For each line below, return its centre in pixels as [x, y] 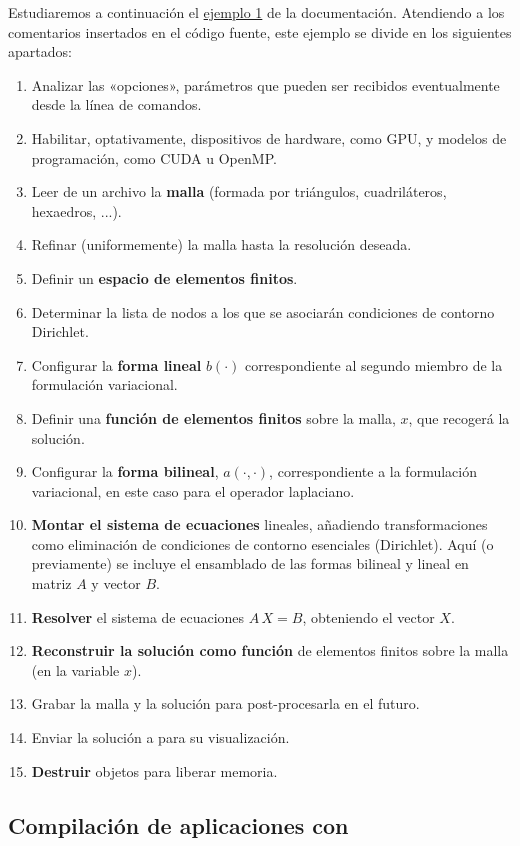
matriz [51, 583]
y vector [116, 583]
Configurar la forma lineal [116, 364]
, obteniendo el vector [368, 616]
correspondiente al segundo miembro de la [373, 364]
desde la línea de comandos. [116, 104]
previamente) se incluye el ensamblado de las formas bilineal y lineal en [250, 563]
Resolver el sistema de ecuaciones [138, 616]
